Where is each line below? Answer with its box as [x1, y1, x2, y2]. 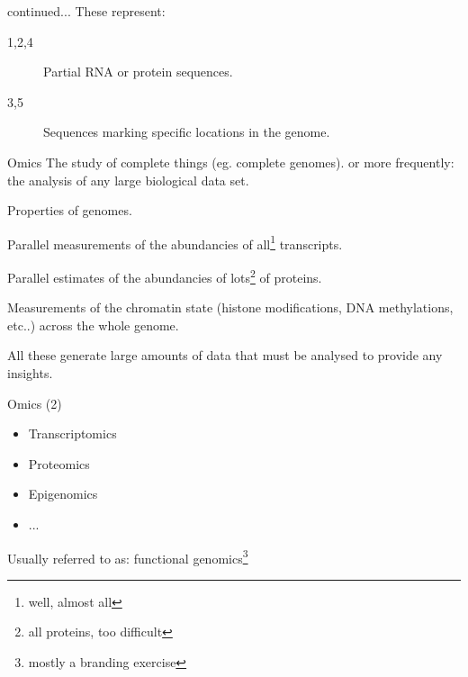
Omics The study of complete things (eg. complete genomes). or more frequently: [7, 152, 454, 171]
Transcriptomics [28, 424, 117, 443]
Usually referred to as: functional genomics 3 [7, 546, 248, 567]
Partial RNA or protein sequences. [43, 62, 233, 81]
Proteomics [28, 454, 90, 473]
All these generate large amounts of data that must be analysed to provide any [7, 346, 443, 365]
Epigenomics [28, 484, 98, 503]
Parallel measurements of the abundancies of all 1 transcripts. [7, 231, 343, 253]
